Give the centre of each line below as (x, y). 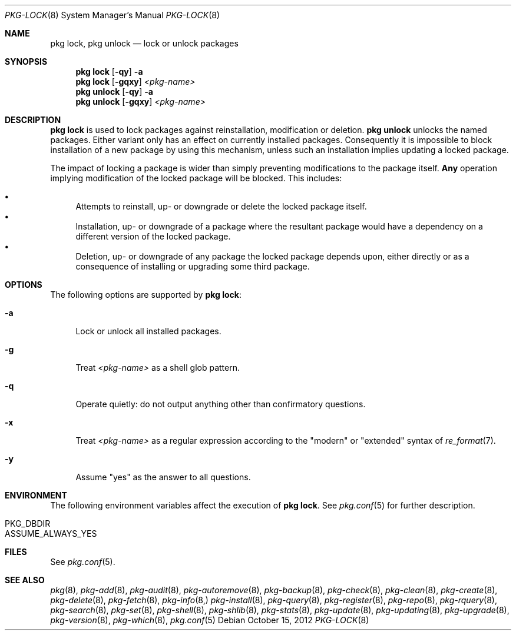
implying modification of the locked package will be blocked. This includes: (196, 178)
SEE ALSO (25, 580)
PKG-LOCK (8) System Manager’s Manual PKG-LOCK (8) (113, 15)
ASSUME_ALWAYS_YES (51, 533)
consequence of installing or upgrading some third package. (193, 266)
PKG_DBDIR (28, 523)
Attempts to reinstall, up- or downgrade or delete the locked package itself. (221, 206)
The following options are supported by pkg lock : (146, 295)
